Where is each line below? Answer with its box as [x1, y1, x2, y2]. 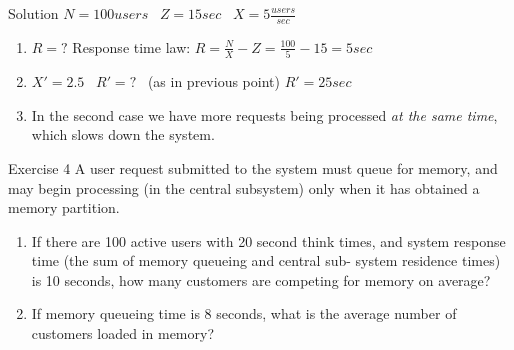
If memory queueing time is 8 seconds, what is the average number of [31, 303, 457, 324]
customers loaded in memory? [31, 323, 215, 344]
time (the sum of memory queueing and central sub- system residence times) [31, 250, 501, 271]
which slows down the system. [31, 124, 215, 145]
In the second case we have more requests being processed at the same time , [31, 104, 498, 125]
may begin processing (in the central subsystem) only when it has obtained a [8, 177, 480, 198]
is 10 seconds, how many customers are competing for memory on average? [31, 269, 491, 290]
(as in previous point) [147, 71, 280, 92]
